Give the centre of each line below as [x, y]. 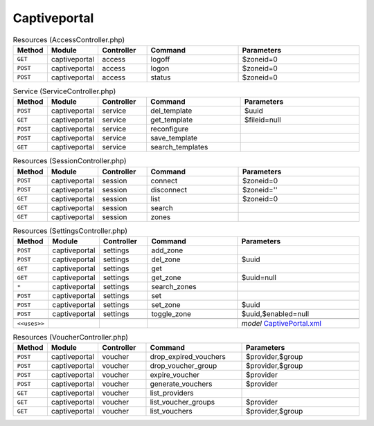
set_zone [166, 305]
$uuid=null [259, 278]
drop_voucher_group [184, 366]
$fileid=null [262, 120]
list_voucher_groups [182, 402]
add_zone [167, 250]
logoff [160, 59]
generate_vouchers [181, 384]
